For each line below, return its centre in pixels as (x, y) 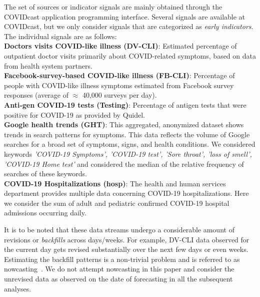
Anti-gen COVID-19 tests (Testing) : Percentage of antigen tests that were (125, 104)
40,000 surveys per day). (119, 95)
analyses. (18, 288)
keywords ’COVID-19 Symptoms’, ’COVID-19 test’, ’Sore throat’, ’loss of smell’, (128, 154)
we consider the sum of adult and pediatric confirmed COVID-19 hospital (117, 203)
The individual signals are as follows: (60, 36)
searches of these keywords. (46, 174)
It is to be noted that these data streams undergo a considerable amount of (119, 230)
